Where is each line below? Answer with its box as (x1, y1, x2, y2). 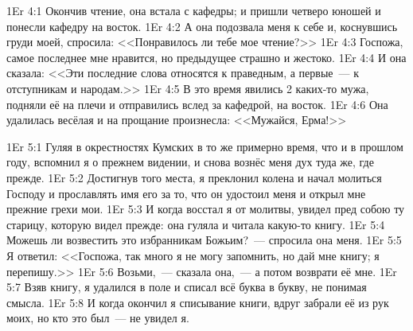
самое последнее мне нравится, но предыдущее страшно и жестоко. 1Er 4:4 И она (6, 49, 407, 65)
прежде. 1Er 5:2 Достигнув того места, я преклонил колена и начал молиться (6, 169, 382, 185)
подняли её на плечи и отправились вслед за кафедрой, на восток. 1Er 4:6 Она (6, 95, 388, 112)
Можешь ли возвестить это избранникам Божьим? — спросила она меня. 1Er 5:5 (6, 232, 402, 248)
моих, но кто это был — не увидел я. (6, 310, 189, 326)
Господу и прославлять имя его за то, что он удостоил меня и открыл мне (6, 185, 366, 201)
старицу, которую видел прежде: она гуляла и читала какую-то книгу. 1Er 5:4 (6, 216, 385, 232)
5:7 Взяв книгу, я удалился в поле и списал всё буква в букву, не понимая (6, 278, 367, 295)
